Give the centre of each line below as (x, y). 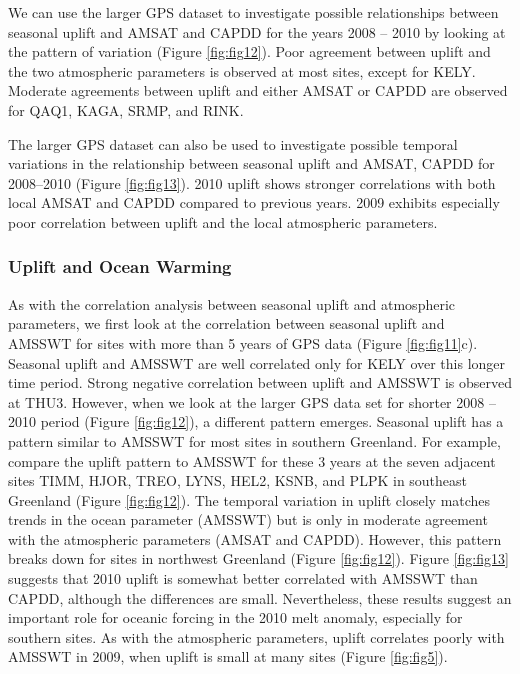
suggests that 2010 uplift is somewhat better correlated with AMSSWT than (243, 578)
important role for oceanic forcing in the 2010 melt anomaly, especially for (235, 617)
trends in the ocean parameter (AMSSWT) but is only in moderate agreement (248, 519)
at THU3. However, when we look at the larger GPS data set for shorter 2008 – (252, 401)
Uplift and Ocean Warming (120, 266)
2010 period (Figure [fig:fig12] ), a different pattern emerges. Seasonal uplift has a (256, 421)
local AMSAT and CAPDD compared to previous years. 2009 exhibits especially (254, 202)
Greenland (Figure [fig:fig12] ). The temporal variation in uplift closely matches (249, 499)
